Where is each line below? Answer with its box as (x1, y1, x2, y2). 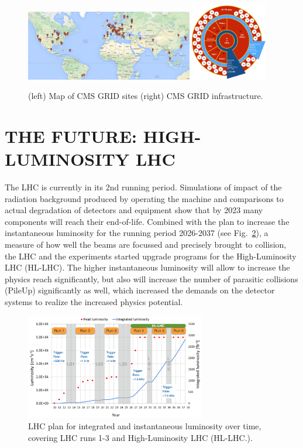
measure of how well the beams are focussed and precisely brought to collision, (5, 238, 287, 251)
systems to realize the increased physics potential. (5, 296, 183, 307)
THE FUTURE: (5, 124, 137, 148)
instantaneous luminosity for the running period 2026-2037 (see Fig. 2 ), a (5, 227, 268, 239)
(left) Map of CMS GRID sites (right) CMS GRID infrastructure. (28, 90, 263, 102)
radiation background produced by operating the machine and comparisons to (5, 192, 284, 204)
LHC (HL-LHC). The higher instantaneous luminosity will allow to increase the (5, 261, 290, 273)
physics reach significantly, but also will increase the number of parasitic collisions (5, 272, 298, 285)
